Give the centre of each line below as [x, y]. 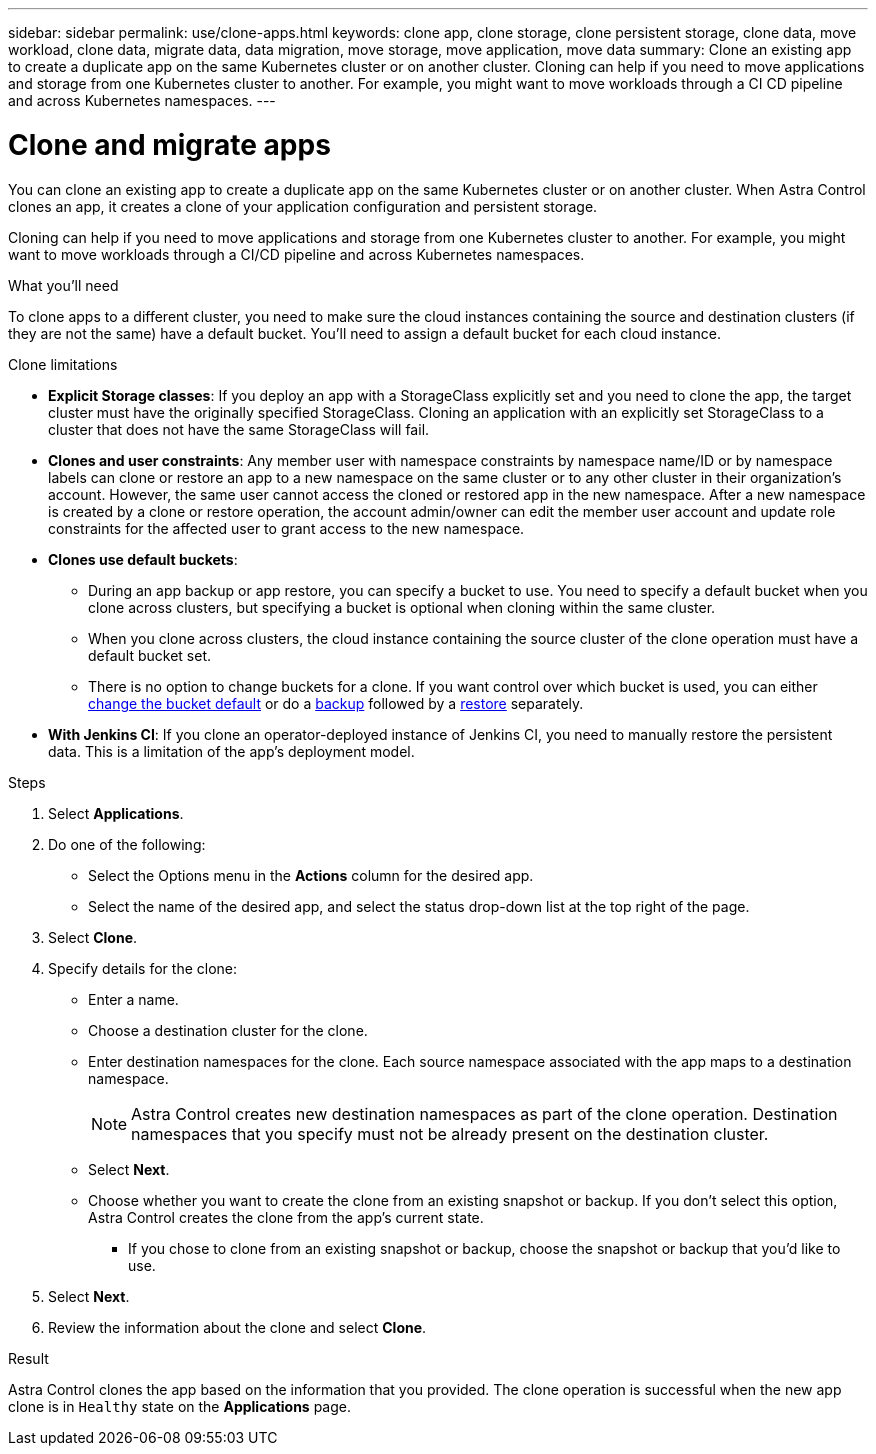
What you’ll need [63, 285]
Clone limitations [63, 364]
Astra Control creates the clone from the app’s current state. [286, 1217]
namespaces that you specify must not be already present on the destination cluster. [450, 1133]
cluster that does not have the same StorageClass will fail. [239, 429]
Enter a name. [133, 999]
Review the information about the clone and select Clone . [237, 1327]
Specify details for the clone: [143, 968]
